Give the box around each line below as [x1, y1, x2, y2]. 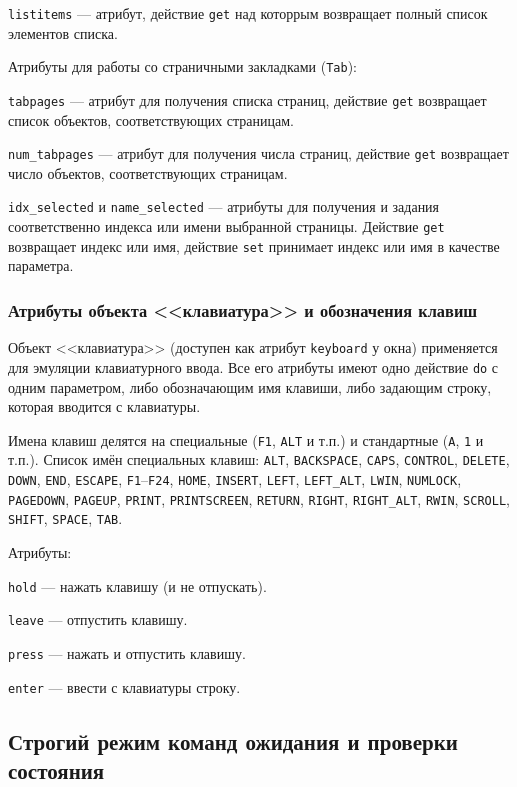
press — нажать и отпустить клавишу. [8, 642, 246, 663]
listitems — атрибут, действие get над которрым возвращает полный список [8, 3, 488, 23]
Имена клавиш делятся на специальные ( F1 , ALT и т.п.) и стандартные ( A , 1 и [8, 429, 484, 450]
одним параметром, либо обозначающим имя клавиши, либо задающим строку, [8, 376, 492, 397]
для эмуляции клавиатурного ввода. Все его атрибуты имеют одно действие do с [8, 356, 499, 377]
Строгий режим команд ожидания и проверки [8, 725, 458, 756]
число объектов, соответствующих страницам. [8, 162, 288, 183]
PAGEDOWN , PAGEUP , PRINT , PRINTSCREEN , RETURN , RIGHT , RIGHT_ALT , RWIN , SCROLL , [8, 488, 510, 509]
